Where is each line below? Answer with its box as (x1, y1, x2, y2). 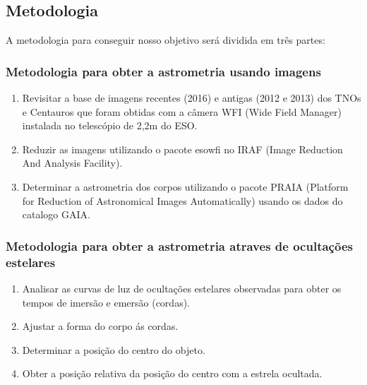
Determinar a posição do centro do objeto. (22, 342, 205, 357)
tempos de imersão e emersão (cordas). (22, 295, 190, 309)
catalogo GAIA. (22, 207, 90, 222)
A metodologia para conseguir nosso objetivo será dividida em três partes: (6, 32, 325, 47)
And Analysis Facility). (22, 155, 123, 170)
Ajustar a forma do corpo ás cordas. (22, 319, 179, 333)
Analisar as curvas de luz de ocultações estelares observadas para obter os (22, 280, 342, 295)
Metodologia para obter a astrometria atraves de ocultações (6, 237, 353, 254)
